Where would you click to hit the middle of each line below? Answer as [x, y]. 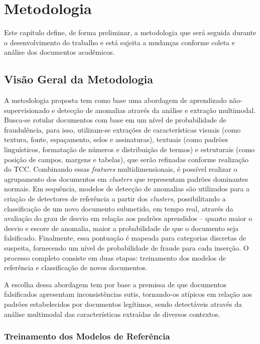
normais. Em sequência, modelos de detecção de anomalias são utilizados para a [127, 189]
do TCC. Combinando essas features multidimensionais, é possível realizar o [121, 169]
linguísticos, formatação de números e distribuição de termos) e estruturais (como [129, 149]
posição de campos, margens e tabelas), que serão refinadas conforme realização [126, 159]
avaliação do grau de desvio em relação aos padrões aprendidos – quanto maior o [128, 218]
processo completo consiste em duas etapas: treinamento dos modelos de [115, 257]
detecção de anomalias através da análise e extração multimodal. [156, 110]
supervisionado [27, 110]
